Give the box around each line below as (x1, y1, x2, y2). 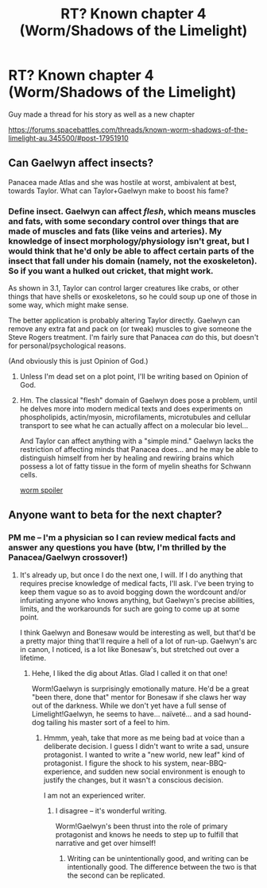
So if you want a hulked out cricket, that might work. (8, 265, 214, 276)
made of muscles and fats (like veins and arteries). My (8, 226, 222, 237)
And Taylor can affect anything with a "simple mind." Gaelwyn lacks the (19, 436, 254, 446)
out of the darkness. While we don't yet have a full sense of (31, 701, 227, 710)
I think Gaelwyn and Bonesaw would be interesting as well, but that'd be (19, 627, 256, 637)
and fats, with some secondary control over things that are (8, 215, 240, 226)
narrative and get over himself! (55, 838, 157, 847)
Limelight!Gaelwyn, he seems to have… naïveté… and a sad (31, 708, 226, 719)
